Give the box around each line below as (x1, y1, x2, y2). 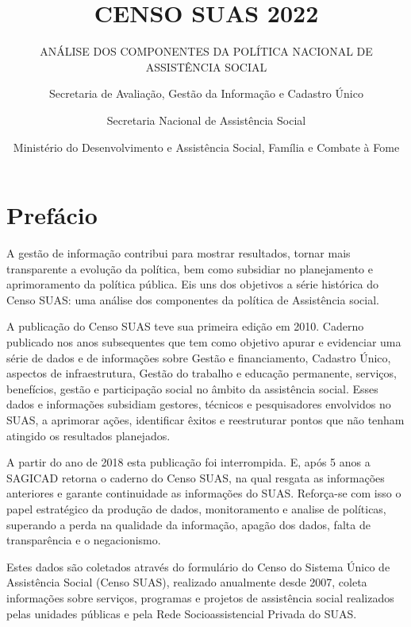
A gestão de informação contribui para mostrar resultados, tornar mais (6, 245, 351, 261)
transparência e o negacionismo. (6, 532, 161, 548)
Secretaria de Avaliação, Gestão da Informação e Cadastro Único (49, 85, 363, 102)
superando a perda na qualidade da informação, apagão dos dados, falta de (6, 516, 371, 532)
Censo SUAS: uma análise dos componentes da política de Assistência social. (6, 291, 379, 308)
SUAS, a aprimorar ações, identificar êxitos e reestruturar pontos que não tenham (6, 411, 405, 428)
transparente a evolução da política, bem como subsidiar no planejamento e (6, 260, 373, 277)
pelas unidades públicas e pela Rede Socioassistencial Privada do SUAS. (6, 605, 357, 621)
